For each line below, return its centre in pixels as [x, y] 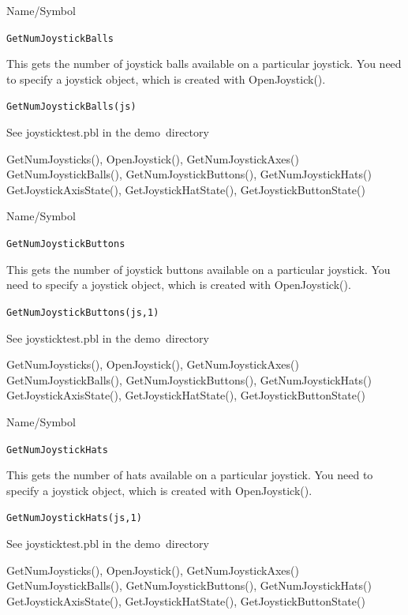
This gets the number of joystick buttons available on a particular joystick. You [198, 269]
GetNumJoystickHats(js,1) [74, 518]
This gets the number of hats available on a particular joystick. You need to [190, 475]
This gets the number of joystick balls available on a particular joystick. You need [204, 64]
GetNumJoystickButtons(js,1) [83, 312]
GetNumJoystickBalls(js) [71, 107]
